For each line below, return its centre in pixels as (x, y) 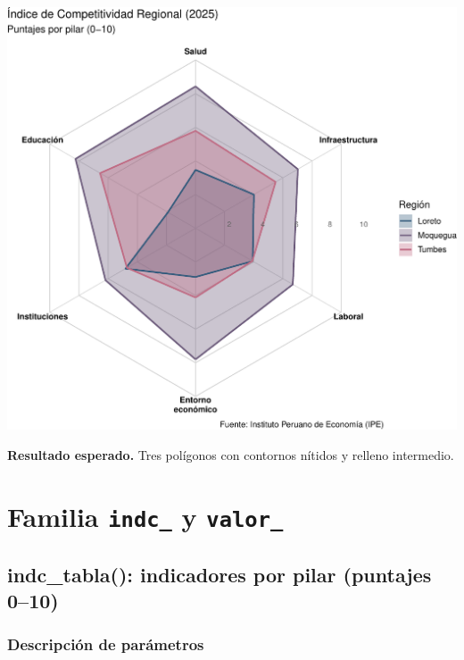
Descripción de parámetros (106, 644)
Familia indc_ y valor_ (145, 516)
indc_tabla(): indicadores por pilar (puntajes (220, 574)
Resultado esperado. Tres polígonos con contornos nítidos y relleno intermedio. (231, 455)
